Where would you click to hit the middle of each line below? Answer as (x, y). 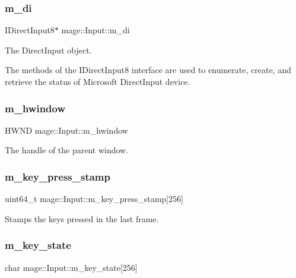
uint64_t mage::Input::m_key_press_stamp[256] (94, 199)
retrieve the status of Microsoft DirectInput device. (98, 81)
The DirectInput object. (48, 50)
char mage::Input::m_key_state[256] (71, 267)
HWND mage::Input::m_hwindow (66, 130)
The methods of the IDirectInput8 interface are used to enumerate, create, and (148, 70)
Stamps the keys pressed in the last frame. (82, 218)
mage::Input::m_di (96, 30)
